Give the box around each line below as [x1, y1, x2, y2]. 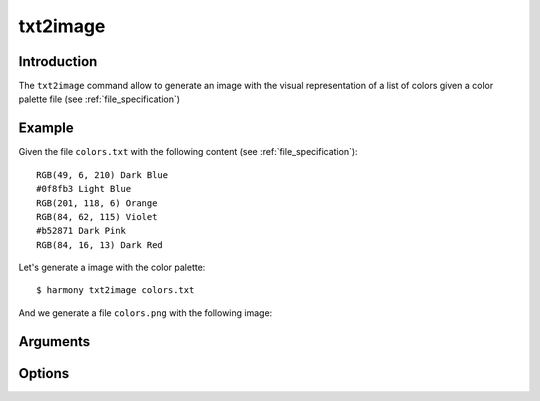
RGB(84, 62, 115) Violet [36, 211, 158, 222]
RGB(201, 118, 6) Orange [36, 197, 158, 209]
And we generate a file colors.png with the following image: [18, 306, 273, 319]
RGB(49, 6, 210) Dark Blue [36, 169, 169, 180]
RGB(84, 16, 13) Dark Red [36, 239, 164, 250]
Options [18, 365, 70, 382]
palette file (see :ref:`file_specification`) [18, 93, 180, 105]
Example [18, 120, 74, 137]
